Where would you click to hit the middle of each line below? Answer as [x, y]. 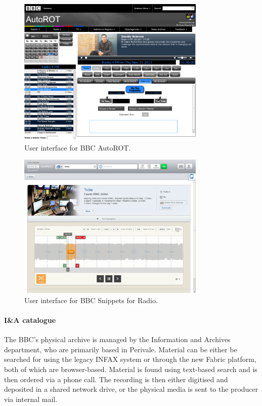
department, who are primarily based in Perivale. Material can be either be [121, 349]
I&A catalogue [30, 320]
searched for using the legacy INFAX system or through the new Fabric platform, [130, 359]
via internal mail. [31, 399]
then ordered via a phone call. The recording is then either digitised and [116, 379]
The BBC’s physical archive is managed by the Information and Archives [117, 339]
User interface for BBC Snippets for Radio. [91, 300]
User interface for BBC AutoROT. [78, 147]
